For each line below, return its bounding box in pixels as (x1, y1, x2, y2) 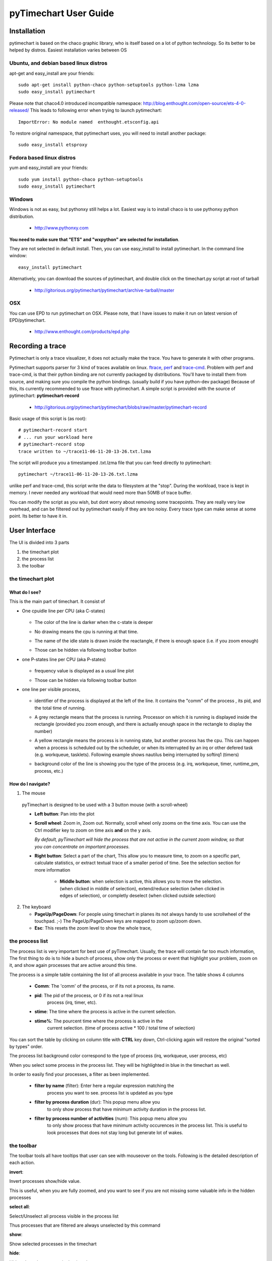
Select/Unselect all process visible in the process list (9, 1213, 119, 1219)
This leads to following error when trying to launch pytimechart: (30, 107, 162, 113)
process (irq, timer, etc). (47, 999, 97, 1005)
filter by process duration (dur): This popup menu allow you (34, 1099, 160, 1105)
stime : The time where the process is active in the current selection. (34, 1009, 176, 1015)
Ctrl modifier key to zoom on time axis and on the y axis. (34, 827, 152, 833)
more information (34, 867, 71, 873)
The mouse (22, 790, 45, 796)
